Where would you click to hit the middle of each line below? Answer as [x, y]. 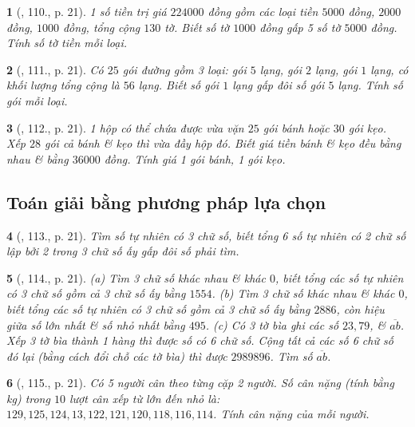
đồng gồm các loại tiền [263, 11]
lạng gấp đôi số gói [279, 85]
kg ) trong [28, 398]
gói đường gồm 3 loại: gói [184, 69]
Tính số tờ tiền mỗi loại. [67, 43]
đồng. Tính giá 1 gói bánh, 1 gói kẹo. [195, 158]
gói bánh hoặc [296, 127]
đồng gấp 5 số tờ [300, 27]
